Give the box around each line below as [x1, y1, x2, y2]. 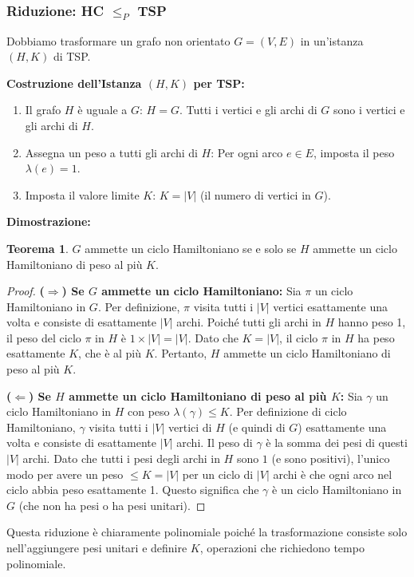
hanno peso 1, [337, 314, 406, 330]
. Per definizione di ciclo [229, 403, 347, 420]
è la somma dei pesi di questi [266, 434, 408, 451]
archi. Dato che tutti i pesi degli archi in [22, 450, 220, 467]
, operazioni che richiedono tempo [199, 539, 365, 555]
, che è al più [78, 345, 142, 362]
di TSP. [53, 48, 91, 65]
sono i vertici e [333, 101, 405, 118]
